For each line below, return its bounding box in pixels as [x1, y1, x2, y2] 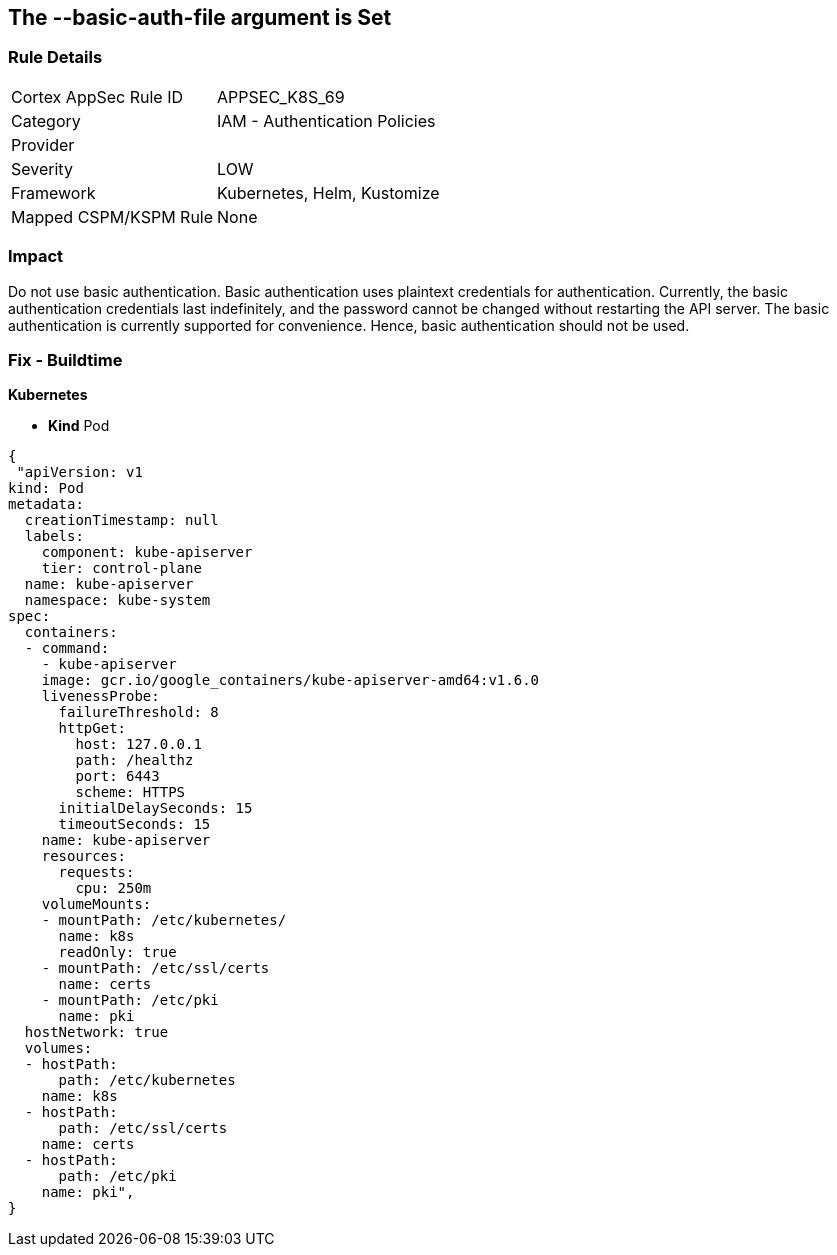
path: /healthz [75, 752, 194, 769]
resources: [41, 848, 127, 865]
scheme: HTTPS [75, 784, 186, 801]
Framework [11, 182, 96, 203]
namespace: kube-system [24, 592, 211, 609]
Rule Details [8, 47, 103, 68]
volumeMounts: [41, 896, 152, 913]
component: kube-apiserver [41, 544, 253, 561]
